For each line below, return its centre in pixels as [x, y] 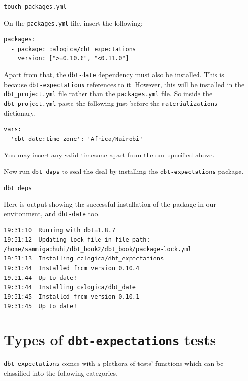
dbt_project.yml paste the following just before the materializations [111, 103]
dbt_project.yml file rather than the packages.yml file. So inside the [108, 94]
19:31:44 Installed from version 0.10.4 [72, 268]
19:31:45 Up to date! [41, 306]
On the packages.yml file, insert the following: [73, 23]
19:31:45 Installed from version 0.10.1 [72, 297]
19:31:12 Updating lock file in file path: [77, 240]
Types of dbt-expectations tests [110, 339]
